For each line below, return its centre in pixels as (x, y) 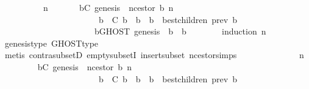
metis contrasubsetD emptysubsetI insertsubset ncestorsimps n (154, 55)
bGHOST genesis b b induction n (180, 31)
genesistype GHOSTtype (51, 43)
